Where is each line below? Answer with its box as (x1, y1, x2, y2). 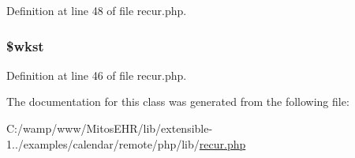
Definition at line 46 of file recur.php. (6, 66, 187, 83)
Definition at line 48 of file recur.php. (6, 2, 187, 18)
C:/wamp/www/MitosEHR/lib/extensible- (6, 120, 213, 136)
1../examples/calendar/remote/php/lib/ (6, 135, 200, 152)
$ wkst (6, 36, 44, 55)
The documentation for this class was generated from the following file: (6, 93, 349, 110)
